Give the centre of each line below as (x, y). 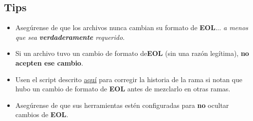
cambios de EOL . (42, 114)
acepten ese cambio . (49, 62)
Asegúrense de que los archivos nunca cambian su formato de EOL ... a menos (132, 27)
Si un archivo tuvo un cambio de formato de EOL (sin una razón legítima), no (132, 53)
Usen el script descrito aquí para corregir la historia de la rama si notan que (129, 79)
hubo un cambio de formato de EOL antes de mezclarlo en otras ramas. (123, 89)
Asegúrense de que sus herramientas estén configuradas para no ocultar (122, 105)
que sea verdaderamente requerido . (70, 37)
